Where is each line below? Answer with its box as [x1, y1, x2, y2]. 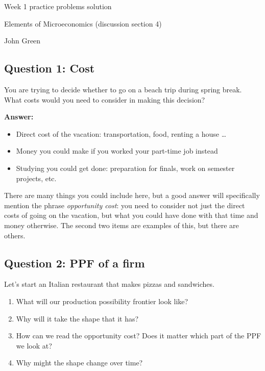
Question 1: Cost [4, 60, 95, 76]
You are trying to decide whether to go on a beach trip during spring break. [4, 84, 242, 94]
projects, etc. [16, 172, 57, 183]
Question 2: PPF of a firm [4, 255, 145, 270]
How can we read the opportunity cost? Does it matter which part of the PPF [16, 330, 261, 341]
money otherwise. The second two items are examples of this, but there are [4, 219, 239, 230]
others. [4, 230, 26, 240]
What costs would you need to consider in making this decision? [4, 94, 205, 105]
